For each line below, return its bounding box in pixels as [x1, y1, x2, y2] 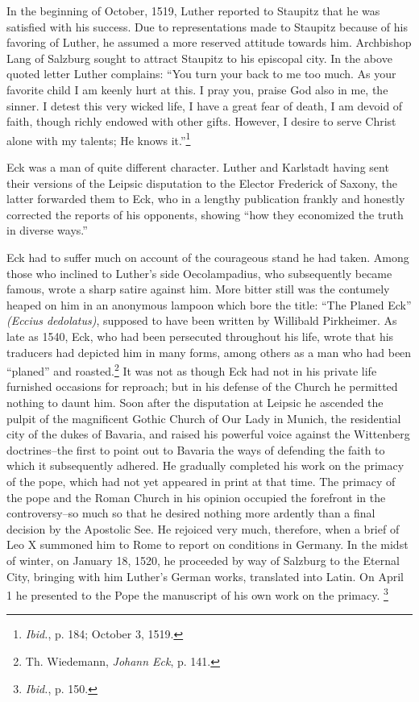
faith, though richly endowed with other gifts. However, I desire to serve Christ [6, 113, 396, 130]
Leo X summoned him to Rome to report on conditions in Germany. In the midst [6, 536, 409, 553]
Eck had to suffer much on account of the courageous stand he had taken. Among [6, 248, 409, 265]
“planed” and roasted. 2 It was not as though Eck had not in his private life [6, 360, 377, 379]
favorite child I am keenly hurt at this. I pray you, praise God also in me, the [6, 81, 388, 98]
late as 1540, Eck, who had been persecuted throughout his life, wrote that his [6, 327, 394, 344]
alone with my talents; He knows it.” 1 [6, 129, 191, 148]
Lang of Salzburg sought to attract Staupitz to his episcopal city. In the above [6, 49, 392, 66]
